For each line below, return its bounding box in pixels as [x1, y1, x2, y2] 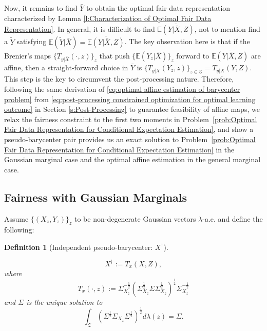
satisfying [16, 36, 47, 47]
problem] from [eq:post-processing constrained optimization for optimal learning [4, 93, 256, 104]
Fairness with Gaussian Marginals [4, 189, 187, 205]
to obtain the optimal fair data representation [86, 3, 231, 13]
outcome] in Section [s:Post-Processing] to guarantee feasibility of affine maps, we [4, 104, 260, 114]
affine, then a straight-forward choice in [4, 62, 128, 72]
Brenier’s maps [4, 50, 51, 61]
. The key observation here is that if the [124, 36, 250, 47]
